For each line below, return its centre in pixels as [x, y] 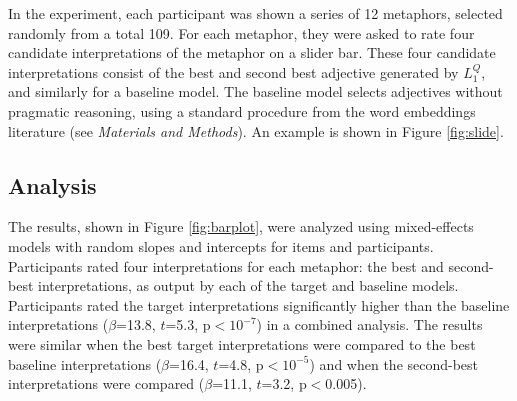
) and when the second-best [394, 363]
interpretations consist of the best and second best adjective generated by [233, 71]
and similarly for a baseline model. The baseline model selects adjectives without [255, 91]
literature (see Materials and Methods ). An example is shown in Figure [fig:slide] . [256, 130]
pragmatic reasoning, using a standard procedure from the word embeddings [242, 110]
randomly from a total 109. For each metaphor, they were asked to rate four [241, 32]
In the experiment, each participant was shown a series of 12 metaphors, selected [255, 13]
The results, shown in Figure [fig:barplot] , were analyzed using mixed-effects [241, 226]
